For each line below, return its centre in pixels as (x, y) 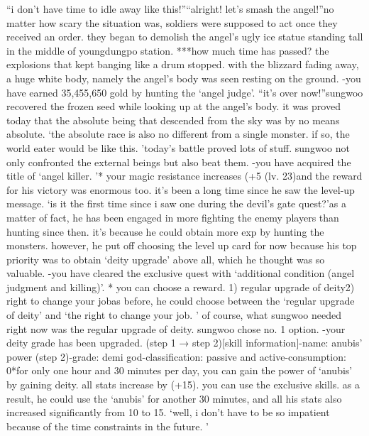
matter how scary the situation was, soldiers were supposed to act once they (172, 22)
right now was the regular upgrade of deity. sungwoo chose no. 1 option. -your (176, 328)
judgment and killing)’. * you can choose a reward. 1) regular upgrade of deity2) (181, 287)
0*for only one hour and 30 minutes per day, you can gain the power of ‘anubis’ (180, 370)
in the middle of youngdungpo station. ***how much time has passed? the (168, 50)
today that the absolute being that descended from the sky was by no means (173, 120)
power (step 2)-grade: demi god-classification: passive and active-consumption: (176, 356)
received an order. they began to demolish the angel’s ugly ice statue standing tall (185, 37)
